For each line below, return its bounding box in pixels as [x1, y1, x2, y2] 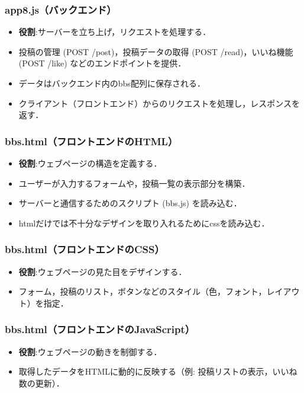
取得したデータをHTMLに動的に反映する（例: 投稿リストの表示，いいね [18, 365, 297, 378]
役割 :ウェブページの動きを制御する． [18, 345, 162, 357]
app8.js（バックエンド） [5, 2, 117, 17]
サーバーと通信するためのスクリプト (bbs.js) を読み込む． [18, 197, 242, 209]
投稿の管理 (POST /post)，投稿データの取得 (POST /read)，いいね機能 [18, 45, 293, 57]
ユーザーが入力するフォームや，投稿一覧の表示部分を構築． [18, 177, 250, 189]
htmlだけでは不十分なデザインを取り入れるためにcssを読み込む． [18, 216, 270, 229]
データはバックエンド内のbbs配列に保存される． [18, 77, 205, 89]
